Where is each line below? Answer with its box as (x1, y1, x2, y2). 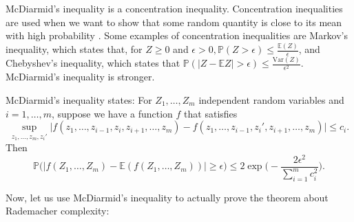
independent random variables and (198, 92, 344, 107)
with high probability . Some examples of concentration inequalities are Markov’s (6, 28, 348, 43)
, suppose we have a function (51, 106, 173, 120)
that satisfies (184, 106, 238, 120)
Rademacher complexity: (6, 203, 110, 218)
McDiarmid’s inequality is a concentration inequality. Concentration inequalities (6, 1, 343, 15)
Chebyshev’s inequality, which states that (6, 56, 180, 70)
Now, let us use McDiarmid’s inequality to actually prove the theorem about (6, 190, 329, 204)
